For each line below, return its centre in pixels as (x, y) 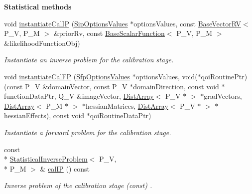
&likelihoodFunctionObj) (42, 43)
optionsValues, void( (167, 76)
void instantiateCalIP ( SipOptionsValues (66, 23)
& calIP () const (65, 168)
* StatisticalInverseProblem (46, 159)
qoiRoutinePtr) (224, 76)
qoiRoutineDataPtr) (121, 115)
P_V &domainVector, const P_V (76, 86)
